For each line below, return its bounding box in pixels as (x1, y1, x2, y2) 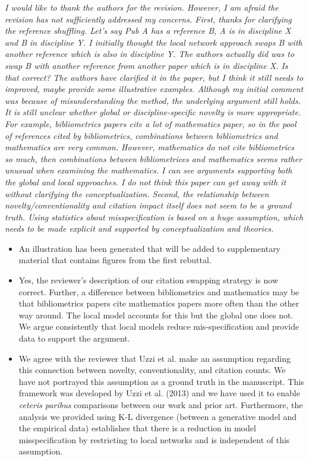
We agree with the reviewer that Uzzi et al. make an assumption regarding (18, 352, 291, 364)
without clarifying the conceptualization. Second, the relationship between (5, 187, 269, 200)
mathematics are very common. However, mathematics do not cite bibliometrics (5, 141, 295, 153)
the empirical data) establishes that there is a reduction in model (18, 422, 256, 434)
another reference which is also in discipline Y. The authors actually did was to (5, 48, 295, 60)
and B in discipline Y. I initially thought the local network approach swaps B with (5, 36, 302, 48)
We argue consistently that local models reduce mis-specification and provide (18, 320, 299, 333)
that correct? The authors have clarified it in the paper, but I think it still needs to (5, 71, 304, 83)
